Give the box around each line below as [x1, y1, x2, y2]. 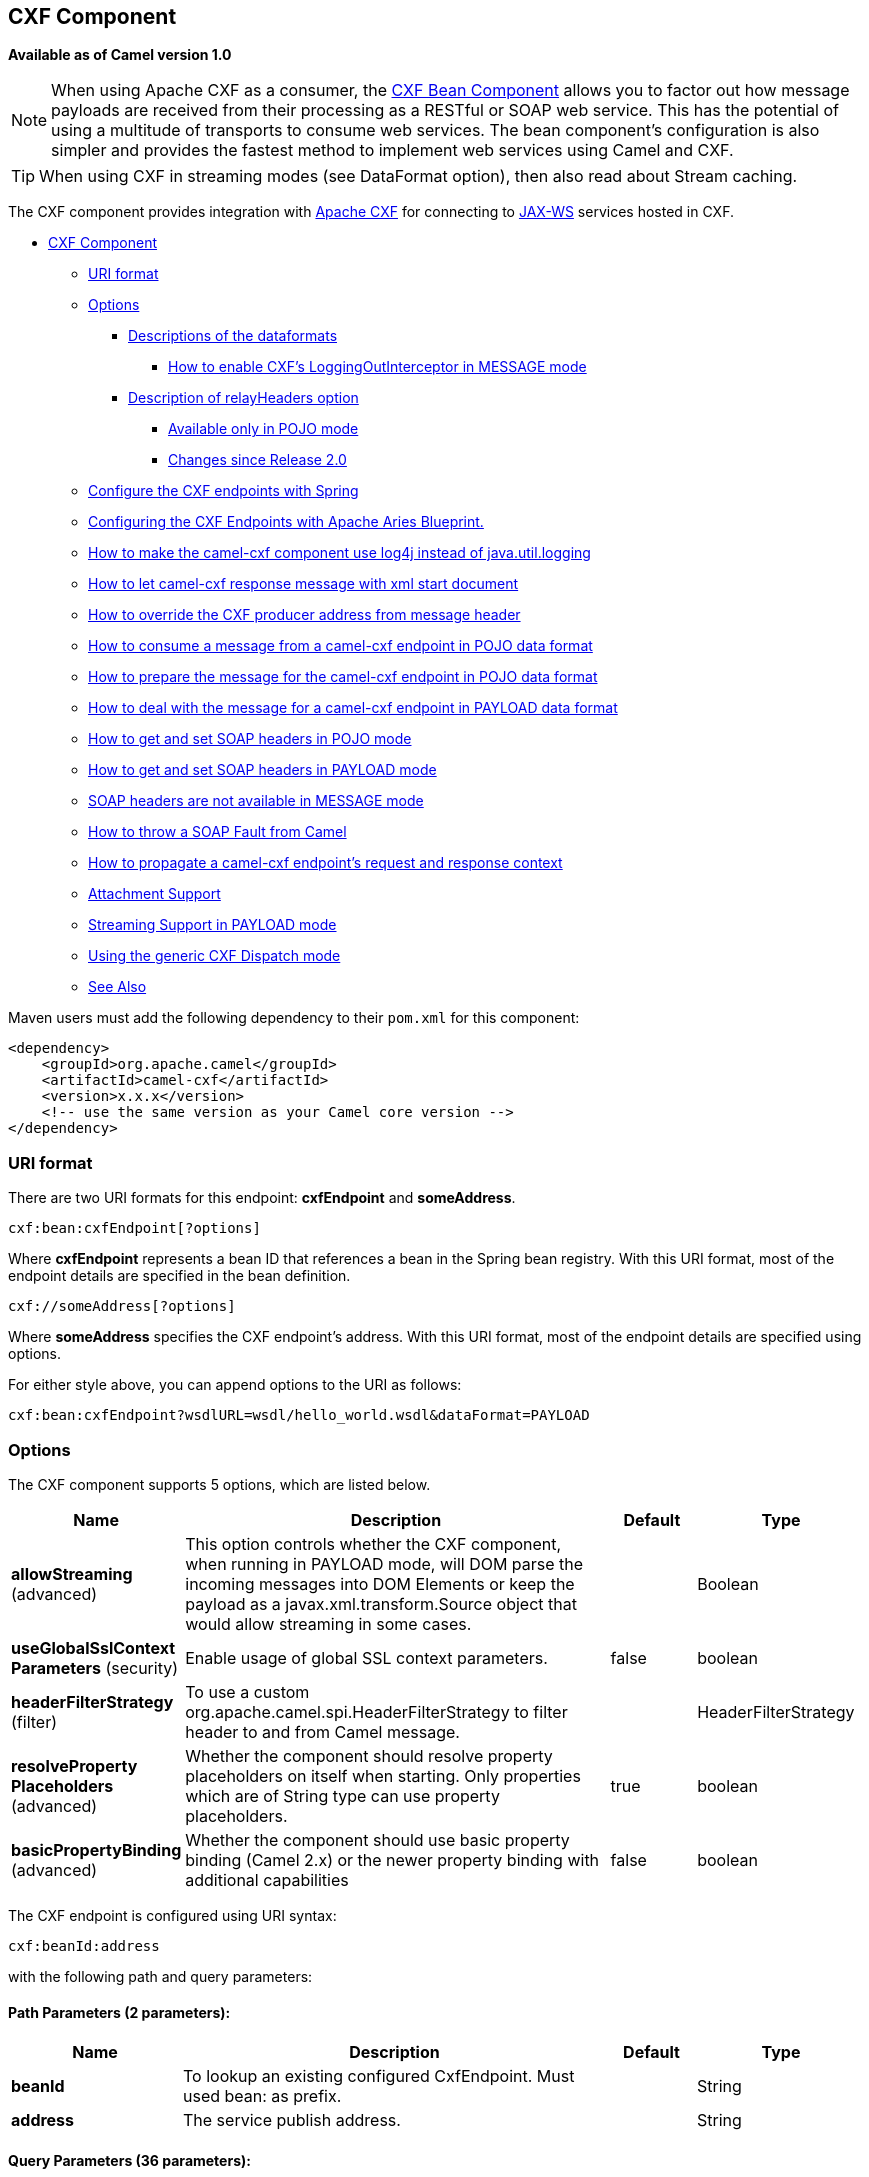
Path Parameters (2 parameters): [8, 2003, 231, 2021]
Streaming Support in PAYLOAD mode [88, 916, 337, 934]
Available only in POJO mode [168, 420, 359, 438]
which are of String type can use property [185, 1785, 500, 1806]
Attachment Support [88, 885, 221, 903]
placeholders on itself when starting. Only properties [185, 1765, 581, 1786]
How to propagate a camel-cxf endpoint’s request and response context [88, 854, 563, 872]
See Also [88, 978, 147, 996]
